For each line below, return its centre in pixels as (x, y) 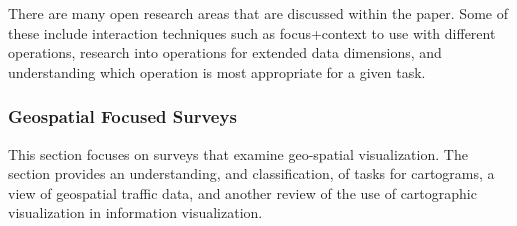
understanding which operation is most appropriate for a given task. (217, 71)
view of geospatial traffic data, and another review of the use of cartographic (242, 192)
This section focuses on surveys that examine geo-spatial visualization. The (238, 153)
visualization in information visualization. (135, 212)
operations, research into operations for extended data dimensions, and (225, 52)
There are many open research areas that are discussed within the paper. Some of (258, 13)
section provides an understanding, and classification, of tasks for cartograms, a (251, 173)
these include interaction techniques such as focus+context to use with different (252, 32)
